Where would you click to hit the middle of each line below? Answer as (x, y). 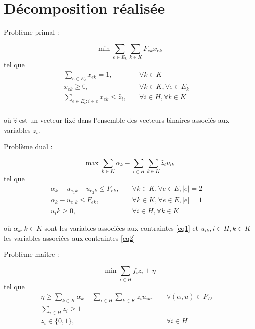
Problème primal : (32, 32)
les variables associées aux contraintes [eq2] (70, 237)
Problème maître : (32, 254)
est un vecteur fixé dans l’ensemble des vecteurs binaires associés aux (124, 120)
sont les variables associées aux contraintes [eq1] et (122, 228)
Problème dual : (28, 146)
